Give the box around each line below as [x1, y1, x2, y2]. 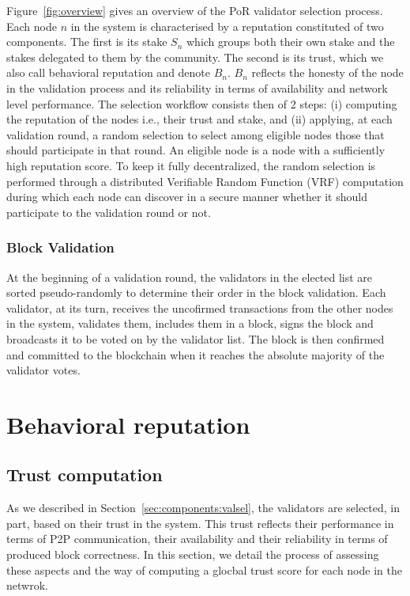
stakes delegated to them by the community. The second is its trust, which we [6, 48, 384, 65]
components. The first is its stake [6, 33, 167, 50]
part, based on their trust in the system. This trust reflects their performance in [6, 514, 394, 531]
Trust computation [6, 462, 163, 487]
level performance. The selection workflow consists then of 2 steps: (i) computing [6, 95, 397, 112]
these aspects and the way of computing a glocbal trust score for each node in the [6, 561, 402, 578]
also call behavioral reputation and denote [6, 64, 211, 81]
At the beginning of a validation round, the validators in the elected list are [6, 268, 373, 285]
